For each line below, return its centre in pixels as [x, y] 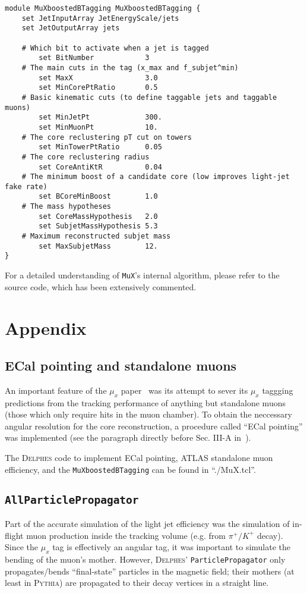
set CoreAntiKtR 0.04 [100, 167]
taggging [278, 390]
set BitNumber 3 [94, 58]
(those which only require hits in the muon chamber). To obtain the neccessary [148, 414]
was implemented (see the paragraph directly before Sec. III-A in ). [128, 437]
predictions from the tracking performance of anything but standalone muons [145, 402]
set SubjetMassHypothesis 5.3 [98, 226]
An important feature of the [56, 390]
